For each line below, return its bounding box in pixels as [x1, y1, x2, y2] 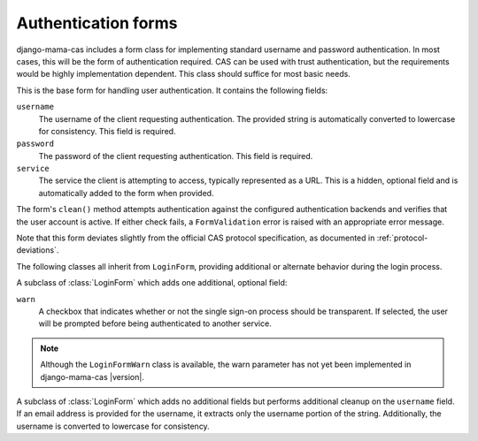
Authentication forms [16, 13, 178, 33]
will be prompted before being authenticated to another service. [38, 318, 272, 329]
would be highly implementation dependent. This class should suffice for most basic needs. [16, 69, 351, 80]
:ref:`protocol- [376, 232, 428, 243]
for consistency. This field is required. [38, 125, 176, 136]
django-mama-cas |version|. [40, 371, 145, 382]
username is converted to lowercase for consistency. [16, 421, 210, 431]
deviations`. [16, 245, 59, 255]
